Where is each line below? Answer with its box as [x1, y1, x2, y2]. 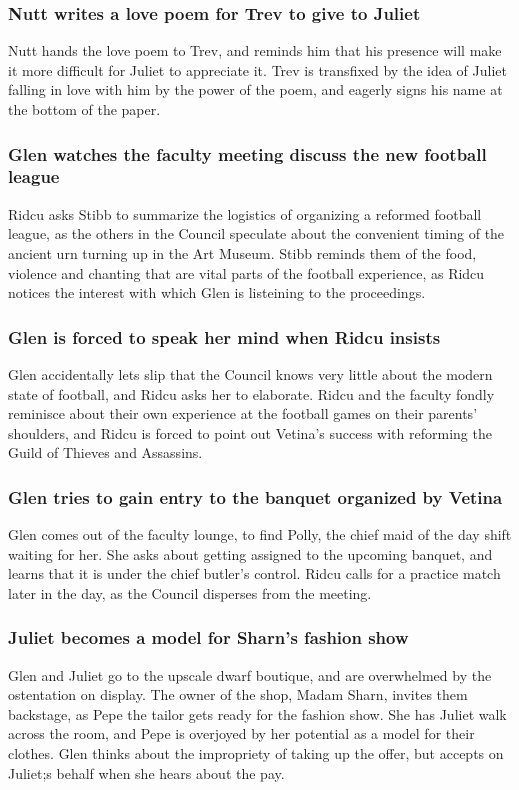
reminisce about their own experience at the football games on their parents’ [8, 403, 478, 424]
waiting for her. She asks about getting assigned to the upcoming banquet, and [8, 543, 493, 564]
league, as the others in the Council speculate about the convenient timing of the [8, 223, 505, 244]
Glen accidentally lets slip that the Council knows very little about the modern [8, 363, 493, 384]
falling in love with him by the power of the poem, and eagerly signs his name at [8, 79, 503, 100]
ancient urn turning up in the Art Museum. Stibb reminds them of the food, [8, 242, 477, 263]
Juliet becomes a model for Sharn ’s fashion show [8, 625, 409, 650]
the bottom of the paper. [8, 99, 161, 119]
